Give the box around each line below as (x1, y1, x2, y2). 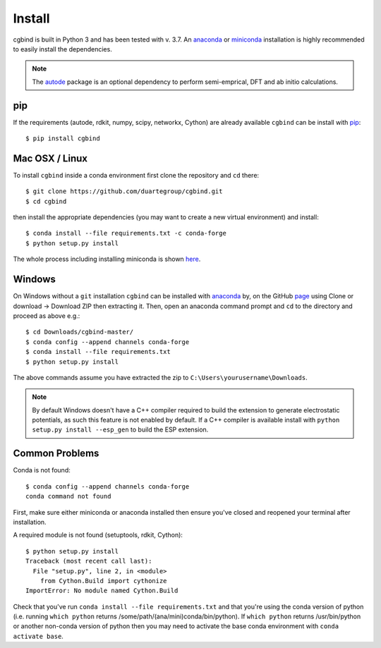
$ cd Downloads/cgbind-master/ (25, 328, 134, 336)
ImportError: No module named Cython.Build (25, 587, 179, 595)
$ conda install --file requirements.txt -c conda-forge (25, 229, 227, 238)
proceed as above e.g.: (13, 311, 80, 320)
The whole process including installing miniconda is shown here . (13, 255, 201, 264)
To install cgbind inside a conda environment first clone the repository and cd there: (13, 171, 260, 179)
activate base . (13, 632, 64, 640)
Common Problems (13, 448, 99, 460)
